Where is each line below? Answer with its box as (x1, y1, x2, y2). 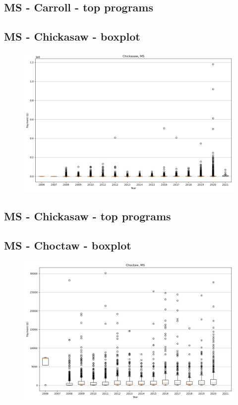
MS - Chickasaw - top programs (4, 208, 171, 224)
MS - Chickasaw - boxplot (4, 29, 140, 44)
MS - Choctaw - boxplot (4, 238, 131, 253)
